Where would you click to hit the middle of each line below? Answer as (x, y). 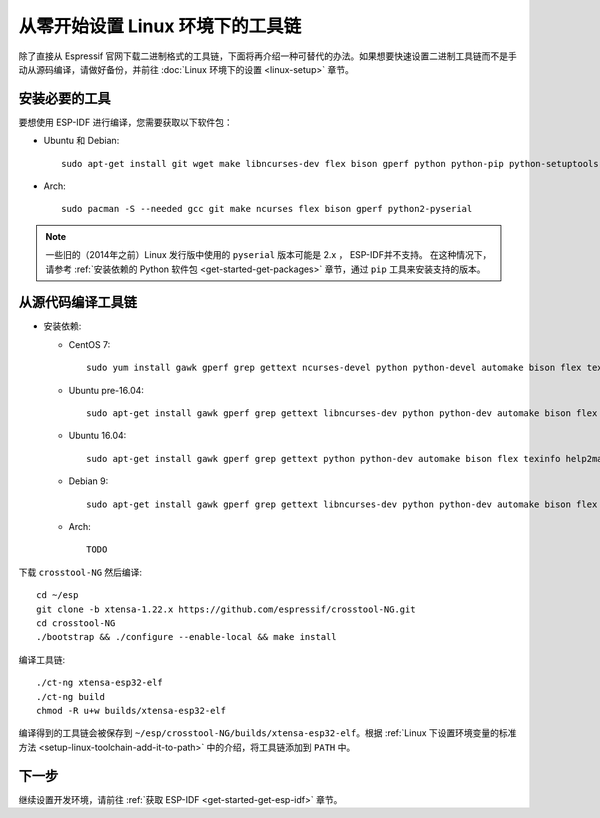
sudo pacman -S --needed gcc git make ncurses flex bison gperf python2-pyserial (267, 209)
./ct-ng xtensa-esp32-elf (100, 683)
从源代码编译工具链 (77, 302)
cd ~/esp (57, 595)
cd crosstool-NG (76, 623)
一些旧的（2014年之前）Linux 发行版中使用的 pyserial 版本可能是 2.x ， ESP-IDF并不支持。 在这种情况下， (268, 255)
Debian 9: (88, 481)
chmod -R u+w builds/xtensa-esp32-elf (131, 710)
